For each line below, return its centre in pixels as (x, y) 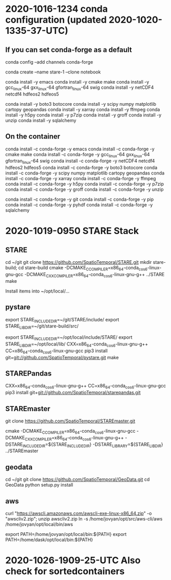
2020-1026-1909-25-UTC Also (73, 560)
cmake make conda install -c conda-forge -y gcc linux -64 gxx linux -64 (78, 155)
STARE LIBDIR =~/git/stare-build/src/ (42, 327)
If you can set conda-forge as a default (69, 50)
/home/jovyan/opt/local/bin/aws (39, 525)
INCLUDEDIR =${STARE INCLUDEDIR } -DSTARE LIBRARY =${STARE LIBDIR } (93, 445)
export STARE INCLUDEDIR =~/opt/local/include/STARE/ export (69, 338)
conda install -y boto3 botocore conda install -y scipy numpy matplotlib (81, 104)
